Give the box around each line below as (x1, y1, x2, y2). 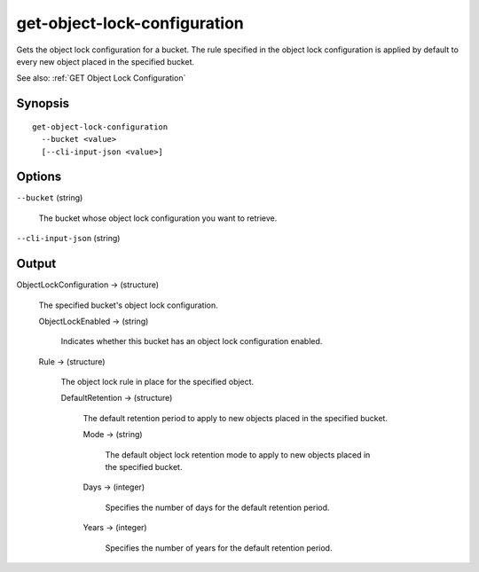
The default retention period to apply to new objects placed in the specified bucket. (82, 412, 388, 423)
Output (16, 256, 57, 271)
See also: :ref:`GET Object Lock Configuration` (16, 73, 186, 83)
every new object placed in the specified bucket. (16, 56, 195, 67)
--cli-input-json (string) (16, 233, 121, 244)
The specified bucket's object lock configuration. (38, 300, 218, 310)
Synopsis (16, 96, 70, 111)
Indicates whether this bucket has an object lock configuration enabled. (60, 336, 323, 347)
